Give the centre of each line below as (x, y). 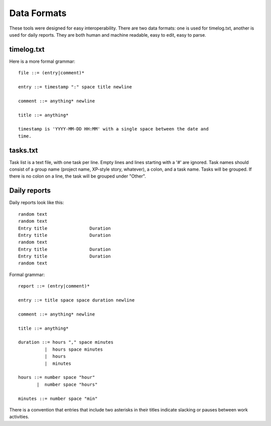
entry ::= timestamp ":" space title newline (75, 87)
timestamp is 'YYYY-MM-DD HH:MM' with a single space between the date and (113, 129)
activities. (19, 417)
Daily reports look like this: (37, 203)
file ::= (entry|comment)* (51, 73)
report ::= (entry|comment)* (54, 286)
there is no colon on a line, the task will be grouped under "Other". (78, 176)
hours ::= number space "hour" (57, 377)
